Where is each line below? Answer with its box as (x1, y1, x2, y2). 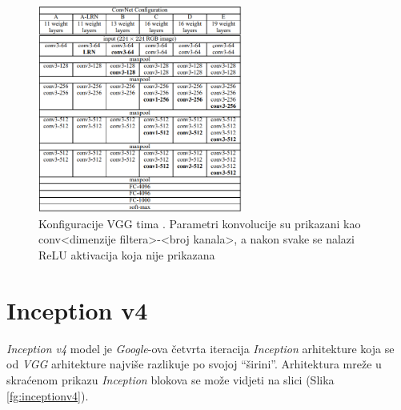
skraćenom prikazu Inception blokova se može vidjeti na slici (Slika (6, 371, 335, 388)
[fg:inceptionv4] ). (6, 387, 89, 404)
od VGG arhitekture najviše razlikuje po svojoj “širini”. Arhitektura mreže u (6, 356, 382, 372)
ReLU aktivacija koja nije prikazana (38, 247, 215, 263)
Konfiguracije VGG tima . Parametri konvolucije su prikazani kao (38, 215, 361, 231)
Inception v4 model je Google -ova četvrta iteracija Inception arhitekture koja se (6, 340, 395, 356)
